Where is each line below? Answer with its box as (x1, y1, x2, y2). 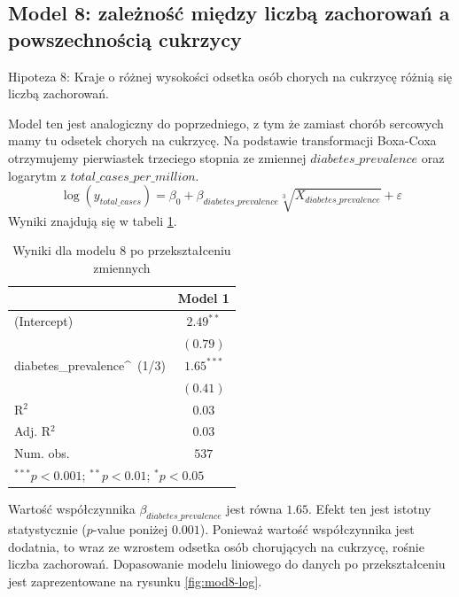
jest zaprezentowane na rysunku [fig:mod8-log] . (8, 571, 262, 590)
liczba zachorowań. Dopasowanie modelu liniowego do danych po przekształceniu (8, 554, 446, 573)
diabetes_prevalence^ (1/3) (14, 355, 166, 374)
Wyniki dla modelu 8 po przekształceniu (12, 241, 231, 260)
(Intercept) (14, 312, 74, 330)
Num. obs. (14, 444, 70, 462)
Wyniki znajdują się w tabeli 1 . (8, 211, 177, 229)
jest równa (226, 500, 283, 518)
